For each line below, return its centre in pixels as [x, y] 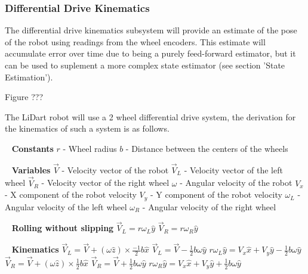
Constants [33, 148]
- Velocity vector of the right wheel [105, 183]
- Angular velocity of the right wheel [209, 206]
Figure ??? [24, 97]
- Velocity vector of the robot [115, 169]
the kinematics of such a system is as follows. [87, 128]
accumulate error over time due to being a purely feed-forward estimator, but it [150, 53]
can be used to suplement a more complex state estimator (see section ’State [145, 65]
